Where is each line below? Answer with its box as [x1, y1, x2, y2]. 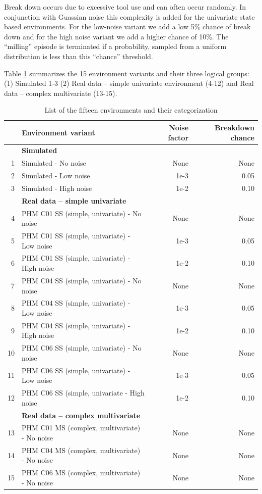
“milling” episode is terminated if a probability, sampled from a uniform [4, 41, 227, 52]
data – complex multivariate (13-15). [4, 87, 117, 98]
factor [168, 132, 189, 142]
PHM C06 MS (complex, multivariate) [22, 467, 141, 478]
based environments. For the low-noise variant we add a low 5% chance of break [4, 21, 251, 32]
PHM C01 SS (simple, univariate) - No [22, 208, 142, 218]
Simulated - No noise [22, 158, 86, 168]
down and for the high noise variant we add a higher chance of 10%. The [4, 31, 229, 41]
